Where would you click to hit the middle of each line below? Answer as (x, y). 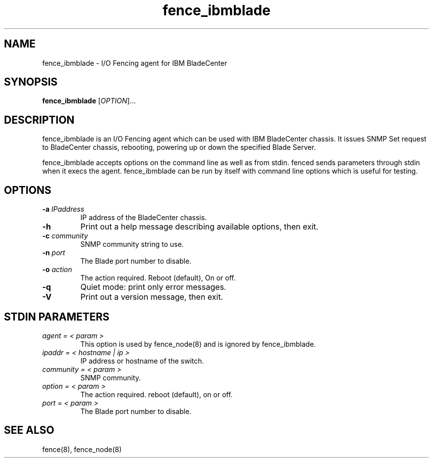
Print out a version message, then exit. (152, 297)
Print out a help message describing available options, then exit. (199, 227)
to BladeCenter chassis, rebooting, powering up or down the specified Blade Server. (179, 147)
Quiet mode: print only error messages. (153, 287)
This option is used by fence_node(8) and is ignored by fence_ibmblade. (198, 344)
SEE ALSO (29, 430)
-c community (65, 236)
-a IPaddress (63, 209)
